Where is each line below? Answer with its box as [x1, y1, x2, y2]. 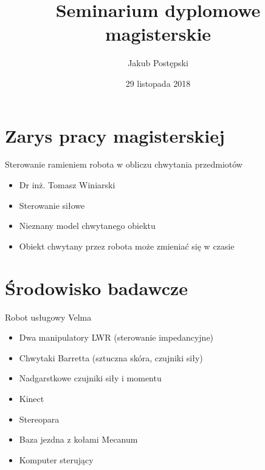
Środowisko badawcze [5, 275, 188, 300]
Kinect [19, 392, 44, 404]
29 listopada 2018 [125, 77, 191, 89]
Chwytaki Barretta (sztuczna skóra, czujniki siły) [19, 351, 203, 364]
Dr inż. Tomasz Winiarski [19, 179, 115, 191]
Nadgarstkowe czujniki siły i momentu [19, 372, 162, 384]
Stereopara [19, 412, 60, 425]
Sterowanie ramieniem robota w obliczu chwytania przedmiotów [5, 158, 243, 171]
